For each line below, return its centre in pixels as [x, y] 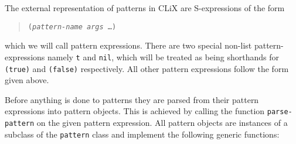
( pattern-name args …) [72, 27]
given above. [27, 80]
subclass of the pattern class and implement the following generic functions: [142, 134]
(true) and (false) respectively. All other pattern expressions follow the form [147, 68]
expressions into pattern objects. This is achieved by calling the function [135, 111]
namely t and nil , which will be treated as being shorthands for [163, 56]
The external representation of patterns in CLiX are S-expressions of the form [145, 8]
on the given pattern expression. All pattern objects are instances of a [162, 122]
